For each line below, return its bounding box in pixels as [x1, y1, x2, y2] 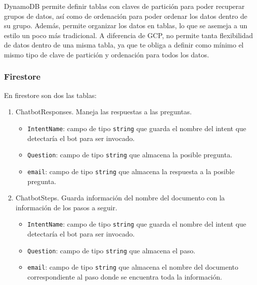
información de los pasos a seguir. [15, 202, 118, 212]
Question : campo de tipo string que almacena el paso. [27, 245, 196, 255]
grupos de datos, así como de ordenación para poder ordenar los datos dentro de [4, 10, 248, 21]
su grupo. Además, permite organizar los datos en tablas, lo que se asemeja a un [4, 20, 248, 31]
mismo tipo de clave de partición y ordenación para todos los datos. [4, 49, 209, 59]
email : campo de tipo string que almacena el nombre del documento [27, 262, 239, 272]
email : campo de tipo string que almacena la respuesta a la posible [27, 166, 235, 176]
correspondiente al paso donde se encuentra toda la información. [27, 271, 222, 282]
